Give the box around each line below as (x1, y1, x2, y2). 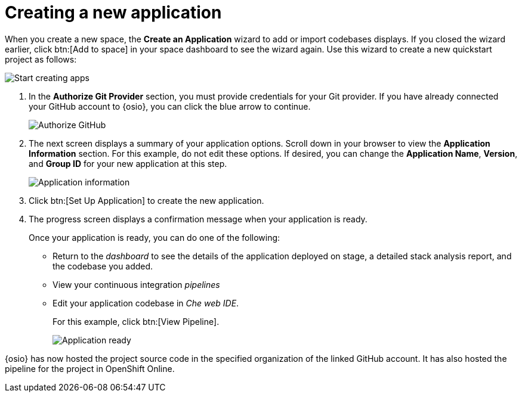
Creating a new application (5, 2, 222, 23)
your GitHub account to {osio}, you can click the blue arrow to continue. (29, 101, 311, 111)
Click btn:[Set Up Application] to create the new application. (29, 195, 264, 206)
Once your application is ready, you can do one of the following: (29, 232, 280, 243)
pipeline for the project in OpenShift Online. (5, 363, 175, 374)
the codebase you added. (52, 260, 153, 271)
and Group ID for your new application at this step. (29, 158, 227, 169)
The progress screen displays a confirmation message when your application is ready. (29, 213, 367, 224)
